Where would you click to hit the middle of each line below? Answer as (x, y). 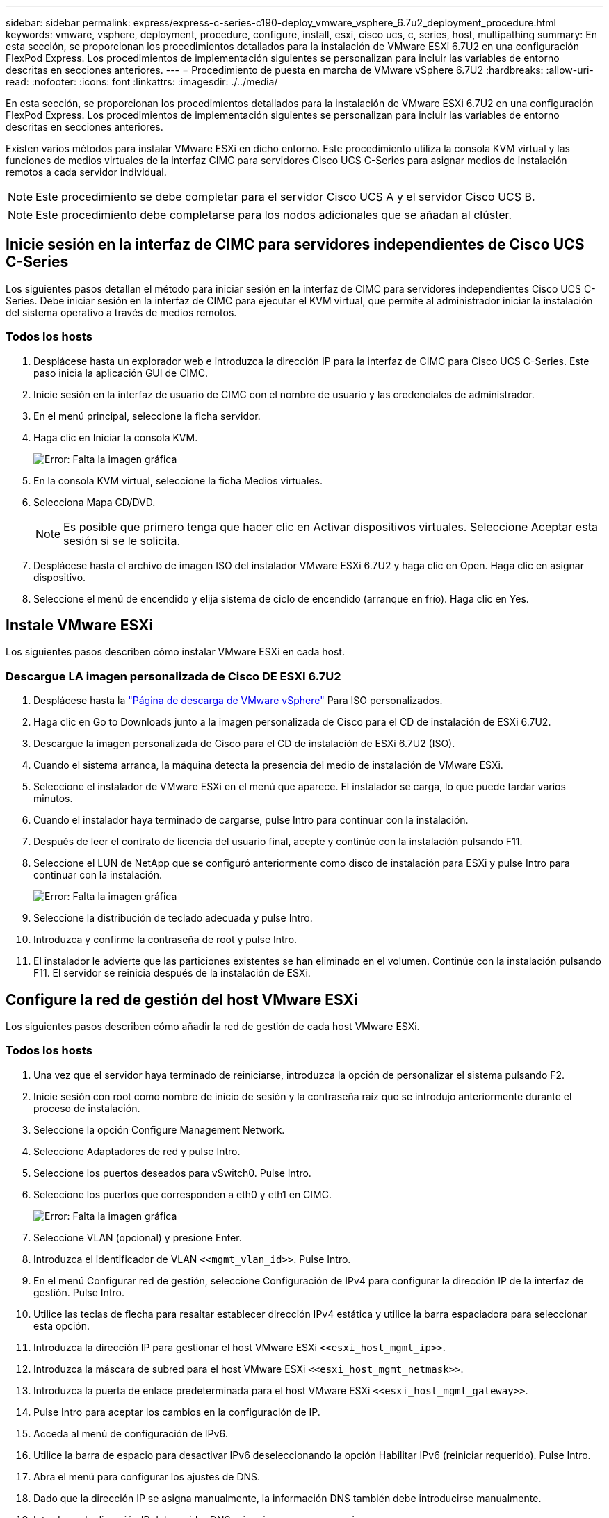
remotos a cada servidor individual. (86, 172)
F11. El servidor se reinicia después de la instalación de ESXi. (172, 973)
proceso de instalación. (87, 1108)
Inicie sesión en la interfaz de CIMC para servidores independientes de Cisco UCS (295, 245)
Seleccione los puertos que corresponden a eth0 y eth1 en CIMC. (182, 1194)
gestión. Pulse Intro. (79, 1292)
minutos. (53, 799)
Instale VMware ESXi (80, 626)
